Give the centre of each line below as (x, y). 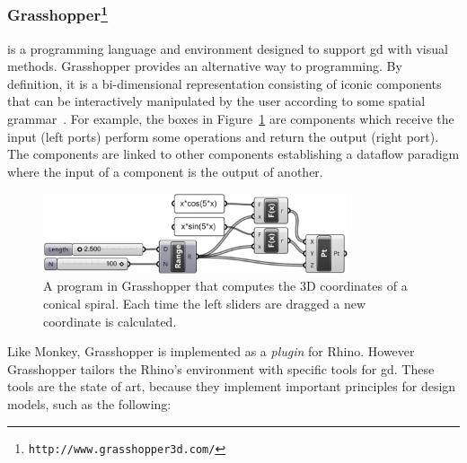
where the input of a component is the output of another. (165, 171)
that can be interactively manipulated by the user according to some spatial (216, 101)
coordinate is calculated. (110, 321)
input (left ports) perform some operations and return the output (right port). (223, 136)
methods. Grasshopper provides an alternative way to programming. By (205, 66)
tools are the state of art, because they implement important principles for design (232, 386)
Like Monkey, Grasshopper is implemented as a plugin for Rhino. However (211, 351)
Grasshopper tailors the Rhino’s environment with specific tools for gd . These (221, 368)
